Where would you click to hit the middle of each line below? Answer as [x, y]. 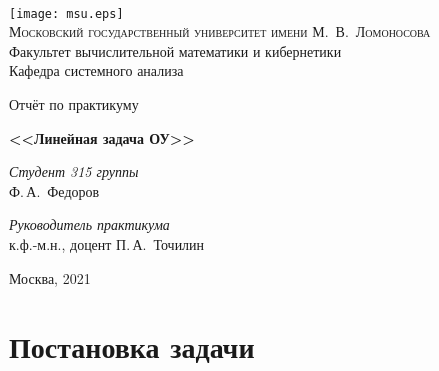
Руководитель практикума [89, 224]
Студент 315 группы [74, 171]
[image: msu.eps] [66, 13]
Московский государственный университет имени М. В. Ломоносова [220, 31]
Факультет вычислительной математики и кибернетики [175, 50]
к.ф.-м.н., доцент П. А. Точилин [107, 244]
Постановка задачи [132, 346]
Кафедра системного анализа [96, 70]
